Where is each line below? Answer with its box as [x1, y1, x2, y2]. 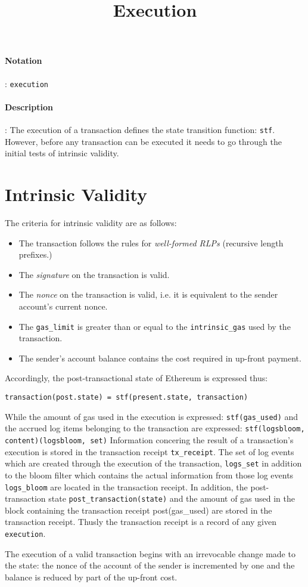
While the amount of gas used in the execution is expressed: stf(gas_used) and [5, 410, 298, 422]
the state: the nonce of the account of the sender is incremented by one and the [5, 559, 295, 571]
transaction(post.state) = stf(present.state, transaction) [5, 393, 248, 401]
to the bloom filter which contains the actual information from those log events [5, 468, 294, 481]
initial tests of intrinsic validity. [5, 147, 119, 159]
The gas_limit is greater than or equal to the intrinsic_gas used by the [18, 320, 291, 332]
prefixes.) [18, 248, 52, 261]
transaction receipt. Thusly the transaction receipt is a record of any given [5, 515, 276, 528]
